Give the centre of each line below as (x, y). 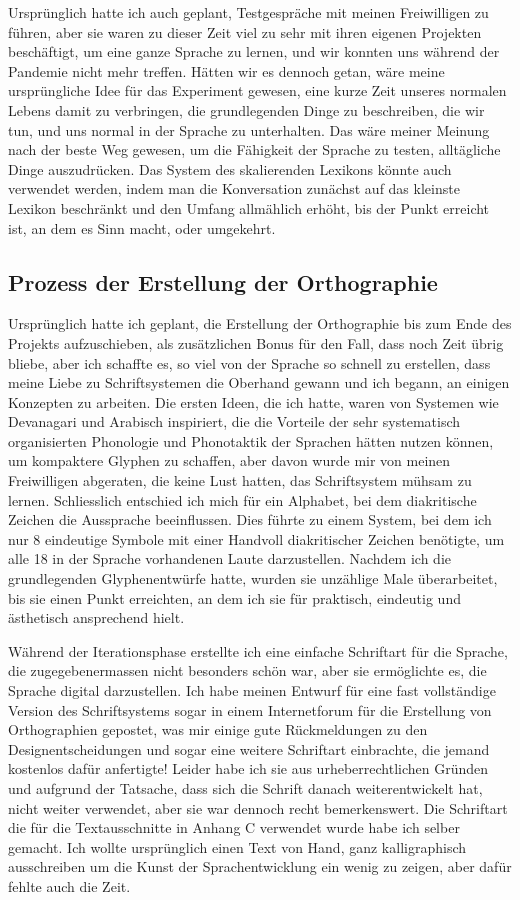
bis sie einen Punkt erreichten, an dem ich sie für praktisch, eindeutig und (234, 597)
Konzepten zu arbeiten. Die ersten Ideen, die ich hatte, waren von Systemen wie (253, 401)
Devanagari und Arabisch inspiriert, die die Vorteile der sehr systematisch (234, 421)
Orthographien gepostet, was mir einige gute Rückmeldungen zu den (218, 729)
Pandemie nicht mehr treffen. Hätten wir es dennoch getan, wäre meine (226, 70)
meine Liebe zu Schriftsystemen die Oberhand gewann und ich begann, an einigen (259, 382)
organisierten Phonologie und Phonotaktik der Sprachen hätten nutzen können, (251, 440)
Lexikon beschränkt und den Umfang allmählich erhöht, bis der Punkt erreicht (249, 207)
